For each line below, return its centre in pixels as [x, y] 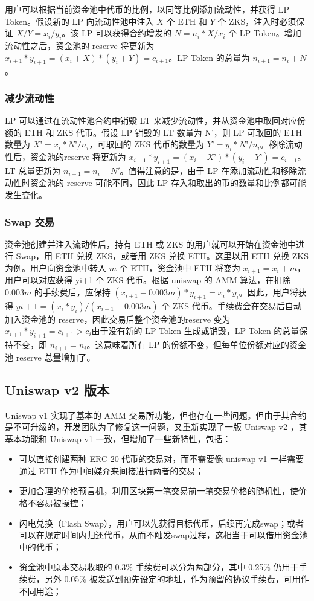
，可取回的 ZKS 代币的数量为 [146, 144]
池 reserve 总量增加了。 [50, 357]
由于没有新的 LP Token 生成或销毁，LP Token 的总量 [195, 331]
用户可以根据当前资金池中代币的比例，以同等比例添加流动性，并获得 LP [147, 9]
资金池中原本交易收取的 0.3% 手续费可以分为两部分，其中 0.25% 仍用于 [159, 567]
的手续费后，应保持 [72, 292]
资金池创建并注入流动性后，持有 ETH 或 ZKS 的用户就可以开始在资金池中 [151, 244]
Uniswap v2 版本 [57, 389]
